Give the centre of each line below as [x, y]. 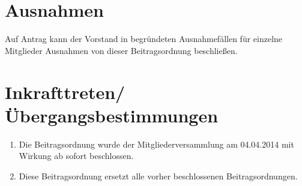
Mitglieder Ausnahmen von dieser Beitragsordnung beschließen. [121, 50]
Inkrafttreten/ [65, 91]
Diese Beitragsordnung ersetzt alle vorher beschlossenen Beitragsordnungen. [158, 175]
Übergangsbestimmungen [112, 115]
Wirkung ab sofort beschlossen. [76, 156]
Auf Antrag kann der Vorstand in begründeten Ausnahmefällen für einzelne [144, 39]
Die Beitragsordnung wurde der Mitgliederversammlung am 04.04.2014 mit [156, 144]
